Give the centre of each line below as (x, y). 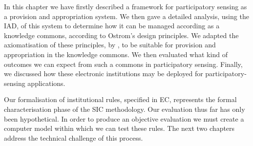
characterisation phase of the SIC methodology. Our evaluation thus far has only (125, 109)
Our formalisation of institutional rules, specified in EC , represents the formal (120, 99)
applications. (46, 83)
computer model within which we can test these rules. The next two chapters (119, 128)
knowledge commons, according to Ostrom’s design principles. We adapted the (121, 35)
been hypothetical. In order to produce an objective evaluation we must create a (124, 118)
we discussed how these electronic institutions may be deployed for (104, 73)
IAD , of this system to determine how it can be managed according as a (112, 26)
